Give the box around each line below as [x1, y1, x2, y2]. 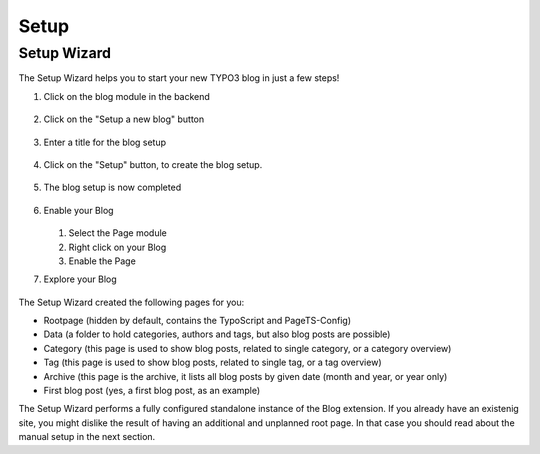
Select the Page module [68, 227, 167, 239]
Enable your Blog [43, 204, 114, 216]
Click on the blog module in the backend [43, 90, 210, 102]
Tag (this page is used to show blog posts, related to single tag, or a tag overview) [43, 356, 382, 369]
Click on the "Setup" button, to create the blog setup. [43, 158, 263, 170]
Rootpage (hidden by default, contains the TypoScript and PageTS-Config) [43, 315, 352, 327]
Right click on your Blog [68, 241, 167, 253]
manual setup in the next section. [18, 431, 156, 443]
